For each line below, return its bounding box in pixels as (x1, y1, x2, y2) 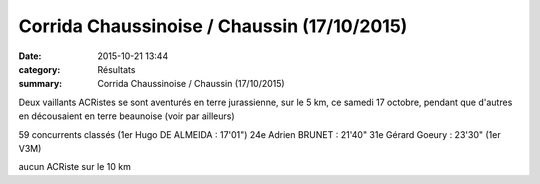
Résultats (97, 63, 136, 75)
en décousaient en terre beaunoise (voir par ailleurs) (18, 110, 235, 122)
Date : (18, 50, 42, 62)
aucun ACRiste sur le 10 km (18, 161, 132, 173)
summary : (18, 78, 63, 90)
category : (18, 63, 61, 75)
